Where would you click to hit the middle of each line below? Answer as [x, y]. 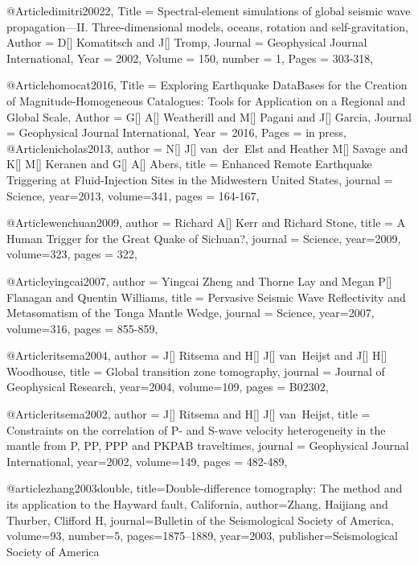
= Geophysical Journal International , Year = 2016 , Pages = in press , [176, 132]
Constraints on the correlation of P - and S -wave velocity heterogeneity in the [196, 429]
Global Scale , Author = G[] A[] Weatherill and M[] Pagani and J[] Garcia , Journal [209, 116]
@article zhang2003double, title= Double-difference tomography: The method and [205, 488]
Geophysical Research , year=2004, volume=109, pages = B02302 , [168, 387]
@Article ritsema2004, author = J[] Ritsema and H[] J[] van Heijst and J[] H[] [197, 355]
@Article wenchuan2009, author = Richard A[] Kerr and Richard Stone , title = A [206, 223]
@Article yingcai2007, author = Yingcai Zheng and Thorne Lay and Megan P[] [199, 280]
